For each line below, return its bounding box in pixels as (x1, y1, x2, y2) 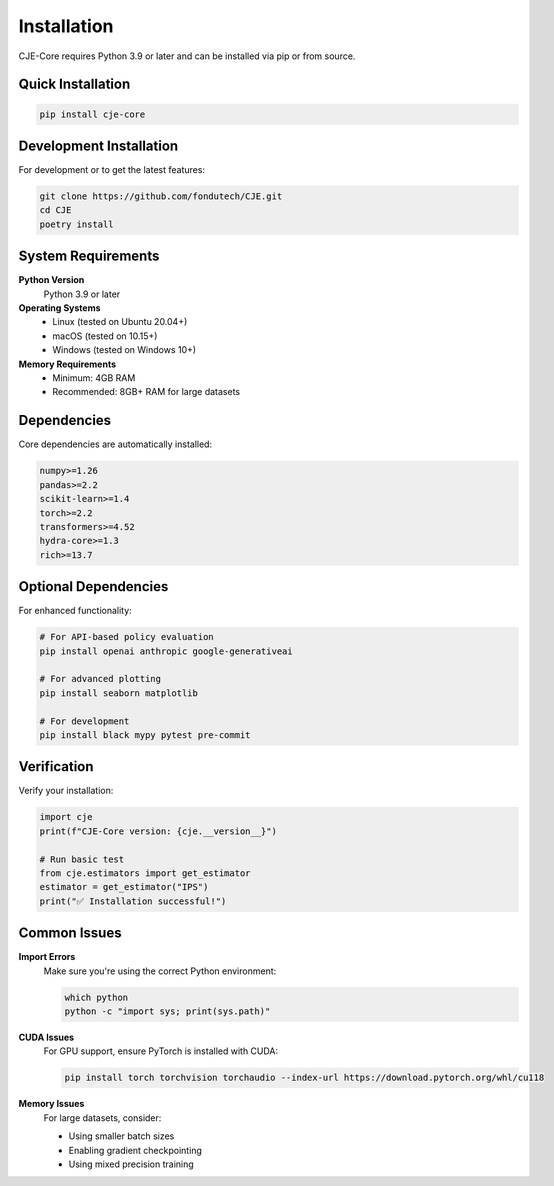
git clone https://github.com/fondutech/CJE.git (39, 191, 283, 202)
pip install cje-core (39, 108, 146, 120)
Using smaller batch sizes (68, 1130, 175, 1142)
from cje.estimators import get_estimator (39, 867, 251, 879)
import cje (39, 811, 93, 823)
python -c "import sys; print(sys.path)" (64, 1005, 271, 1017)
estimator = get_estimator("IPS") (39, 881, 209, 893)
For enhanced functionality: (18, 605, 132, 617)
